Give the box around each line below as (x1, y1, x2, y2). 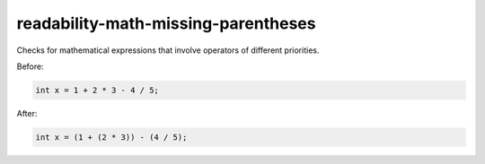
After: (16, 108, 38, 118)
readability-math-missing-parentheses (16, 13, 316, 33)
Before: (16, 61, 44, 72)
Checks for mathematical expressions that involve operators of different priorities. (16, 45, 320, 56)
